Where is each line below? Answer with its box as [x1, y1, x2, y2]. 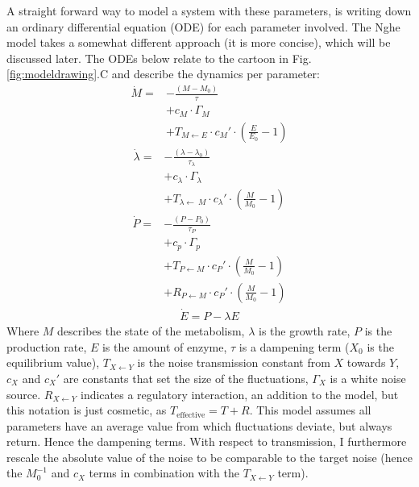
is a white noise [330, 369, 406, 386]
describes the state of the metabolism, [57, 323, 245, 339]
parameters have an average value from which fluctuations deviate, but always [6, 417, 392, 434]
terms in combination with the [89, 464, 239, 481]
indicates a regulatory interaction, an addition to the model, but [81, 385, 399, 402]
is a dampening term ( [239, 338, 350, 355]
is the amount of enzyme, [102, 338, 227, 355]
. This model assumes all [249, 402, 371, 418]
